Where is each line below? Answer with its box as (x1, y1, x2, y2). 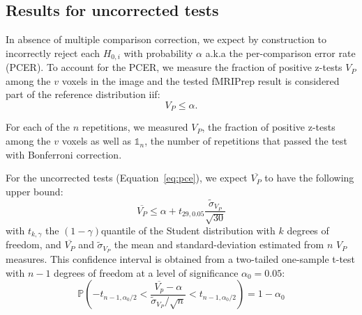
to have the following (264, 170, 354, 185)
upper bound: (6, 184, 63, 198)
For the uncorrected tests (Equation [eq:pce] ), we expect (6, 170, 248, 185)
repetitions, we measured (82, 120, 188, 134)
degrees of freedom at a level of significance (54, 265, 239, 280)
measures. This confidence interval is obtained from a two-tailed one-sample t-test (6, 252, 356, 266)
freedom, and (6, 237, 61, 252)
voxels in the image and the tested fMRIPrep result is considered (61, 73, 340, 88)
